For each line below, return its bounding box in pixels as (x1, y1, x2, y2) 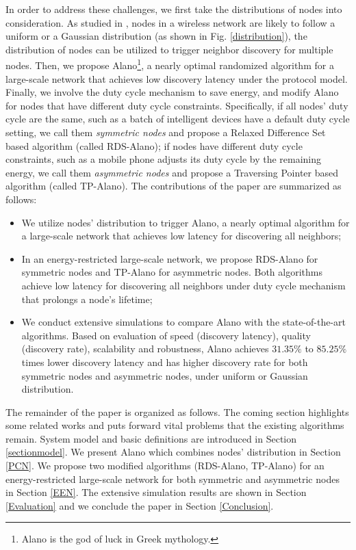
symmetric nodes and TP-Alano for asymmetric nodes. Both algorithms (21, 265, 322, 279)
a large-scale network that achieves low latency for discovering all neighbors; (21, 228, 342, 243)
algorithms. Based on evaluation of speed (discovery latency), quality (21, 328, 311, 342)
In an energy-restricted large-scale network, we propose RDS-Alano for (21, 251, 318, 265)
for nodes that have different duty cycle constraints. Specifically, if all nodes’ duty (5, 98, 348, 112)
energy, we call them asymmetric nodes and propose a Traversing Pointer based (5, 165, 339, 179)
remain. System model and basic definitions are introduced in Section (5, 431, 297, 445)
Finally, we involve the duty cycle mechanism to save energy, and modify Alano (5, 85, 339, 99)
